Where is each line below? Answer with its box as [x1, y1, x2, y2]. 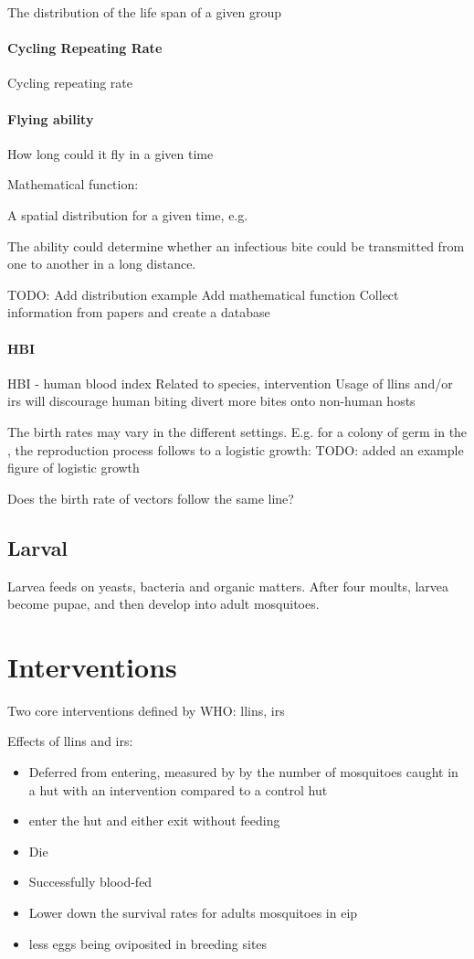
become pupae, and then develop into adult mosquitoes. [7, 594, 320, 613]
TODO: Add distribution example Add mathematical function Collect [7, 284, 399, 304]
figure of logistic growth [7, 458, 140, 477]
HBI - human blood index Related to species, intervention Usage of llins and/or [7, 373, 453, 392]
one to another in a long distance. [7, 254, 196, 273]
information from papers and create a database [7, 303, 270, 322]
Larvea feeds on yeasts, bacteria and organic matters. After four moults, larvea [7, 576, 449, 595]
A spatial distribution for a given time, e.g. [7, 205, 248, 224]
